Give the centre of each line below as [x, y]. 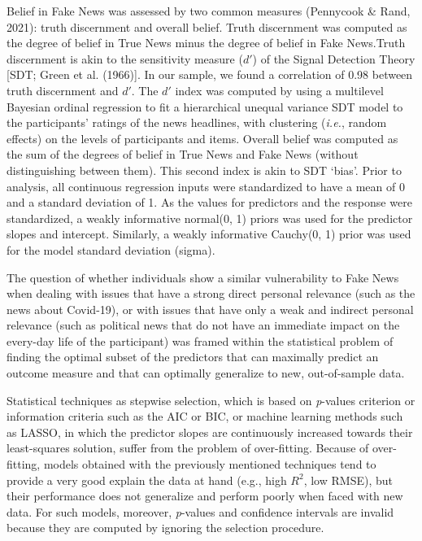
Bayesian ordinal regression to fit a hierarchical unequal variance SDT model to [205, 106]
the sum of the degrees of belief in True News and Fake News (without [183, 154]
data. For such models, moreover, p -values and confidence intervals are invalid [200, 511]
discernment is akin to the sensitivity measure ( [125, 58]
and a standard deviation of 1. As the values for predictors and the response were [209, 202]
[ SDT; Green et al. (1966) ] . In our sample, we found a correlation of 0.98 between [210, 74]
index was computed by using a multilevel [279, 90]
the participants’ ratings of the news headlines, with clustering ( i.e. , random [197, 122]
